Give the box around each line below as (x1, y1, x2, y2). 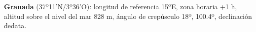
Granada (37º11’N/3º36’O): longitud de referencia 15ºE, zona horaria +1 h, (4, 1, 237, 11)
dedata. (4, 20, 27, 31)
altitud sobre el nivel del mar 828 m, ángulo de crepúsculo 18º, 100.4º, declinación (4, 11, 252, 21)
